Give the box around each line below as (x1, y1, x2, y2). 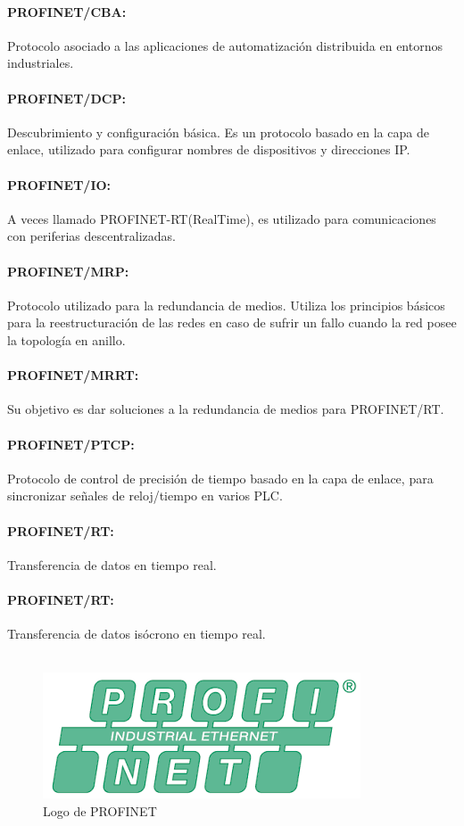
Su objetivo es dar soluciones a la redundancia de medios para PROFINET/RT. (7, 400, 444, 418)
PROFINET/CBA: (7, 2, 127, 21)
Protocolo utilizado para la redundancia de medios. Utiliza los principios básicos (7, 295, 445, 314)
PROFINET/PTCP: (7, 434, 135, 453)
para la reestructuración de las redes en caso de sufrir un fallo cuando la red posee (7, 313, 457, 332)
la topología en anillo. (7, 330, 126, 349)
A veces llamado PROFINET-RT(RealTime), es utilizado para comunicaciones (7, 209, 436, 227)
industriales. (7, 54, 74, 72)
